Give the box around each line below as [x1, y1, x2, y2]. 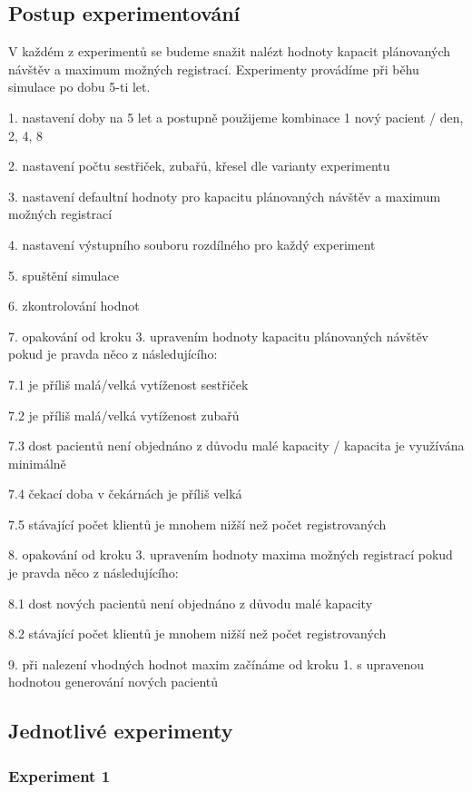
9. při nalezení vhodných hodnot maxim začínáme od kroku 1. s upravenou [8, 654, 424, 673]
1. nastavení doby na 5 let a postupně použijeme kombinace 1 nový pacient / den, [8, 107, 464, 126]
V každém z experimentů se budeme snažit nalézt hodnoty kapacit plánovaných [8, 42, 451, 61]
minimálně [8, 453, 66, 472]
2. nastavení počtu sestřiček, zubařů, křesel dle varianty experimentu [8, 156, 390, 175]
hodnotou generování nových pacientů [8, 672, 219, 691]
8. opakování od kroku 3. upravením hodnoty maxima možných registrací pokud [8, 545, 453, 564]
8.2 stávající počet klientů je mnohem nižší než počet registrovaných [8, 624, 387, 643]
